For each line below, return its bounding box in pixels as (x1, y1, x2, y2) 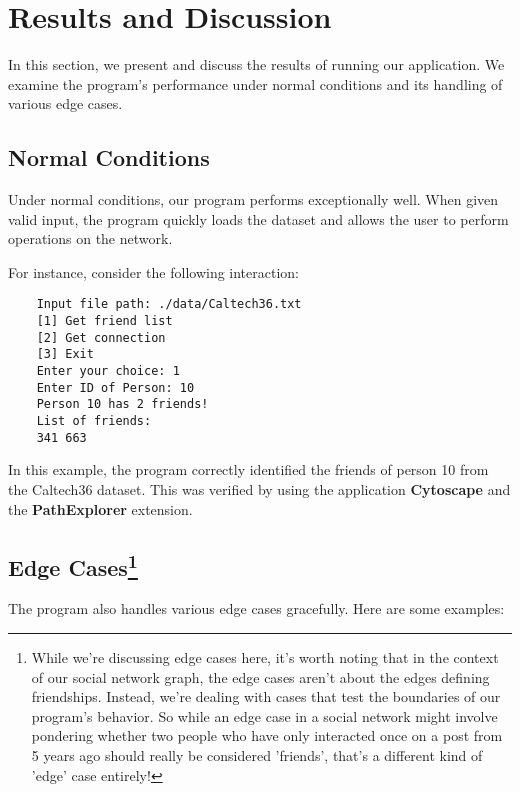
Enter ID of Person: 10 (36, 380, 195, 395)
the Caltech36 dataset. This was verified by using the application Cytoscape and (8, 478, 511, 499)
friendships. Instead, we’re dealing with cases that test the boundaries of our (31, 686, 501, 707)
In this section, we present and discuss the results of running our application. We (8, 54, 505, 75)
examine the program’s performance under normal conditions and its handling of (8, 73, 503, 94)
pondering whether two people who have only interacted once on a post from (31, 725, 503, 746)
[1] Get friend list (36, 314, 173, 329)
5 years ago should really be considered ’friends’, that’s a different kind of (31, 744, 483, 765)
